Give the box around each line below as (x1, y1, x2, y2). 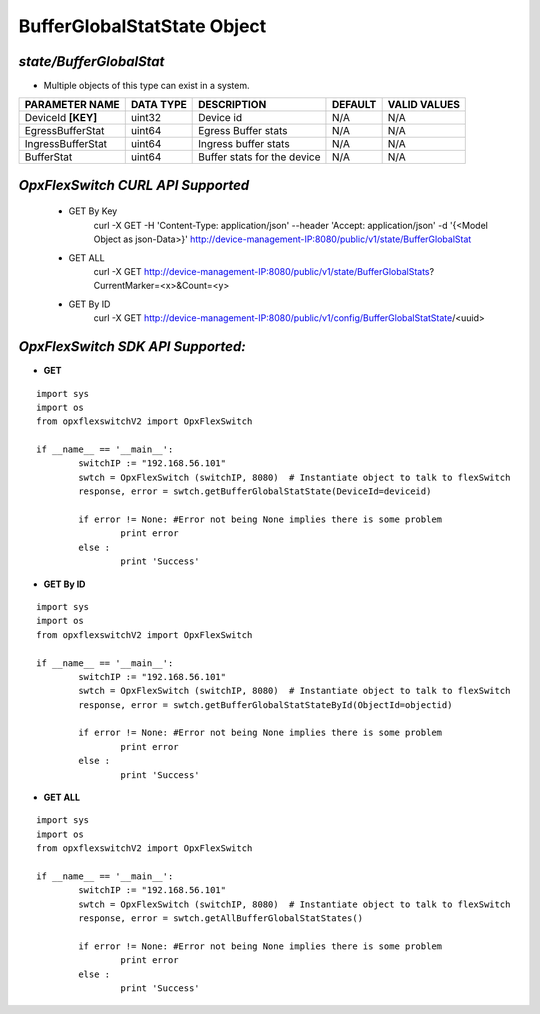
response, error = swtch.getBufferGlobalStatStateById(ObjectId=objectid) (78, 699, 453, 710)
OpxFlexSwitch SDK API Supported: (18, 338, 246, 355)
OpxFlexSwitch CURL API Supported (18, 176, 250, 194)
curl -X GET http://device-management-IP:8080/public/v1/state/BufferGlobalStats (93, 266, 430, 278)
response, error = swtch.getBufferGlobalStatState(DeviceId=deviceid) (78, 486, 432, 497)
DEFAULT (331, 98, 377, 112)
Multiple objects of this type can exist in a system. (43, 80, 250, 92)
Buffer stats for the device (198, 150, 321, 164)
